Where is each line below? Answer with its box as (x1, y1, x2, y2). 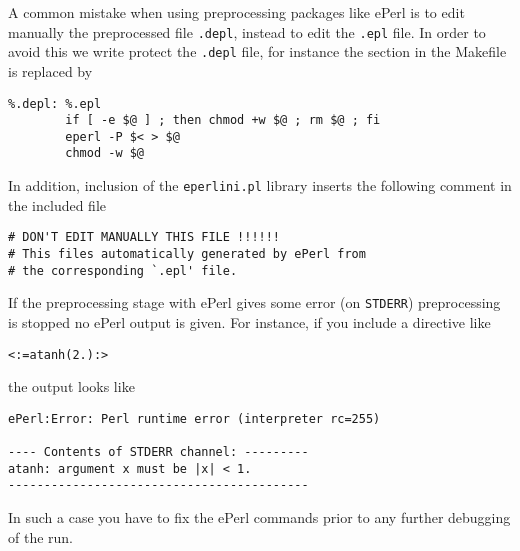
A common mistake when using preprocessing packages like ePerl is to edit (8, 2, 465, 22)
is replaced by (8, 60, 93, 81)
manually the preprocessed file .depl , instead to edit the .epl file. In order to (8, 21, 486, 42)
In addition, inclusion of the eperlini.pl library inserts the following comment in (8, 175, 512, 196)
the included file (8, 194, 107, 215)
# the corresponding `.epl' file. (8, 263, 238, 278)
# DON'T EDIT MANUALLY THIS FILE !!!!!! (8, 230, 281, 245)
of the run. (8, 526, 74, 547)
